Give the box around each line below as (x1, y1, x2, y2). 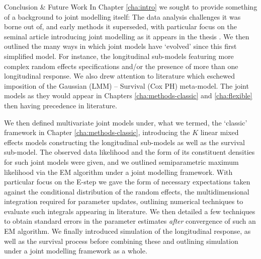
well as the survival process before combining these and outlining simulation (4, 235, 238, 246)
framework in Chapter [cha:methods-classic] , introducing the (4, 127, 190, 138)
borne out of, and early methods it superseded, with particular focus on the (4, 21, 237, 32)
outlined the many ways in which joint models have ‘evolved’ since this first (4, 41, 237, 51)
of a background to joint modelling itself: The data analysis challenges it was (4, 11, 241, 22)
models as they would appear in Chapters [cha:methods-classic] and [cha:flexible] (4, 90, 252, 101)
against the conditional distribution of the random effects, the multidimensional (4, 186, 249, 197)
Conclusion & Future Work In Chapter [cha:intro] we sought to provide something (4, 2, 257, 12)
